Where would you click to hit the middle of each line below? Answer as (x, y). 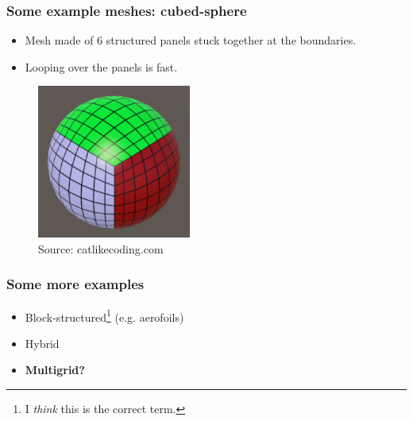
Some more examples (75, 284)
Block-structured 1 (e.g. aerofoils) (104, 315)
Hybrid (42, 343)
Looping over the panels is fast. (101, 66)
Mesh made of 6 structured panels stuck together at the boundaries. (191, 40)
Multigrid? (55, 370)
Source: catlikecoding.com (101, 248)
